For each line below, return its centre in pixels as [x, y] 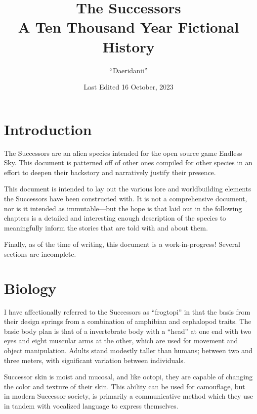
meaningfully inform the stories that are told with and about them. [106, 227]
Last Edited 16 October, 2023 [128, 87]
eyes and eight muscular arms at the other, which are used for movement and [121, 341]
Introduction [48, 129]
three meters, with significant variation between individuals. [95, 360]
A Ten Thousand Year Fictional [128, 27]
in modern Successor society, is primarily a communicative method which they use [128, 396]
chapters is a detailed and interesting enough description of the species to [115, 218]
